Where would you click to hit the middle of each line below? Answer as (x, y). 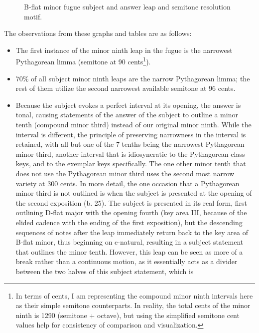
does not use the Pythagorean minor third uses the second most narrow (125, 173)
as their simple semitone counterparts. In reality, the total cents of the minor (133, 305)
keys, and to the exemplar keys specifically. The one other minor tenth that (131, 164)
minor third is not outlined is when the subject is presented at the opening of (134, 193)
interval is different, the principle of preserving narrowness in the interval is (131, 134)
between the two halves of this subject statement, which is (105, 271)
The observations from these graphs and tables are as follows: (98, 33)
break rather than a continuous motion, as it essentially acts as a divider (127, 261)
